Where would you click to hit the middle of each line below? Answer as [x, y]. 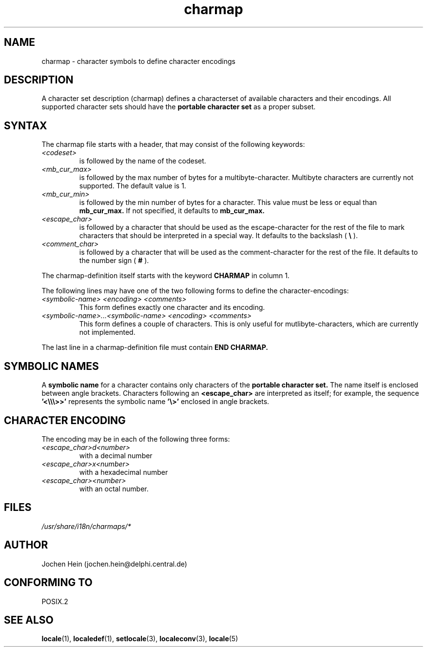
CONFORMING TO [48, 583]
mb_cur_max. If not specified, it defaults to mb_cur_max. [172, 211]
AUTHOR [26, 545]
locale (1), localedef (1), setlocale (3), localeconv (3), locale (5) [140, 639]
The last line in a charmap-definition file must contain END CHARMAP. [155, 347]
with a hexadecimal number [124, 472]
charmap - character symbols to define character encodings [138, 61]
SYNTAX [26, 125]
